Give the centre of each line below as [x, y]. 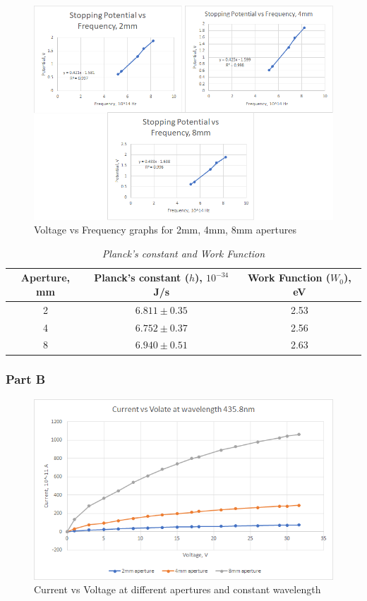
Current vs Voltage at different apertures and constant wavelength [178, 589]
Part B [26, 379]
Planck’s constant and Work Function [183, 253]
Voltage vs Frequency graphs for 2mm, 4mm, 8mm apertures [165, 230]
